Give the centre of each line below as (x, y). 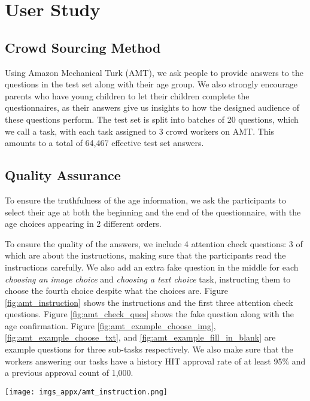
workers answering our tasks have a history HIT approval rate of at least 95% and (155, 361)
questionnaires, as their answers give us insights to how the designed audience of (152, 107)
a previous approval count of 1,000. (69, 373)
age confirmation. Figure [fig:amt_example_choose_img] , (110, 325)
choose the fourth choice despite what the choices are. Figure (117, 291)
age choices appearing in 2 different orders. (83, 224)
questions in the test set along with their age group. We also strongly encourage (151, 84)
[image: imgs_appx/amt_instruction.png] (86, 392)
